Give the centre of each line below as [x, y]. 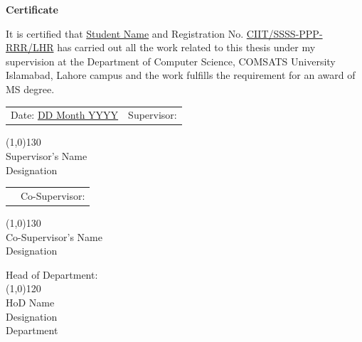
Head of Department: [52, 274]
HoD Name [30, 302]
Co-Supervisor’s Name [54, 236]
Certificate [32, 9]
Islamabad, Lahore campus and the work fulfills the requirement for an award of [181, 75]
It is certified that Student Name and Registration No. [125, 33]
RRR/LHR [30, 47]
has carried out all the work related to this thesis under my [186, 47]
